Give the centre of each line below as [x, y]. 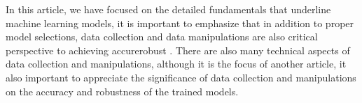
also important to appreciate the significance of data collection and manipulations [181, 77]
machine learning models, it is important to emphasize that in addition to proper [180, 23]
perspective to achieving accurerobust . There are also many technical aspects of [178, 50]
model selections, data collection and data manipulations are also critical [162, 37]
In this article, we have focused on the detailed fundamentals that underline [168, 9]
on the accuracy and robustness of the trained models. [122, 91]
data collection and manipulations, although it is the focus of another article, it [176, 64]
